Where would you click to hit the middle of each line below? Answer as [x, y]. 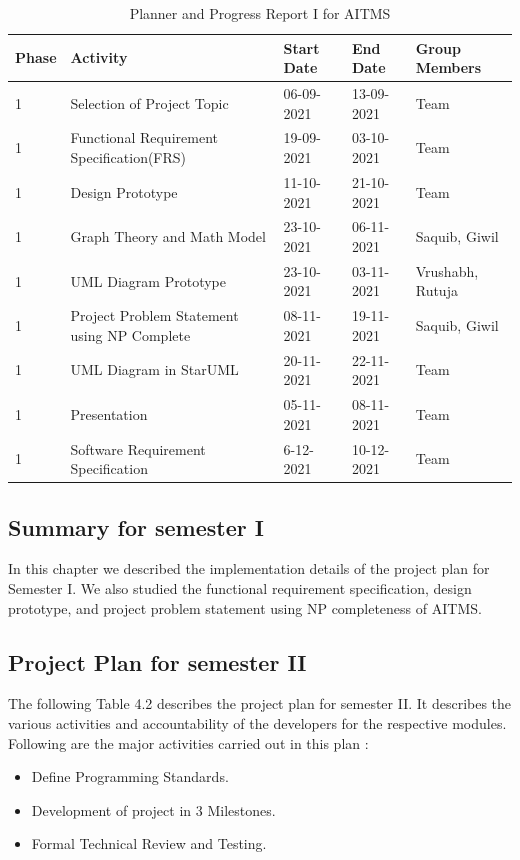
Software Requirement [138, 448]
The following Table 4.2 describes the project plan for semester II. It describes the [260, 703]
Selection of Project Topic [149, 102]
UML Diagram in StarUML [154, 369]
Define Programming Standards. [130, 776]
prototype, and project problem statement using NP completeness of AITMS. [245, 607]
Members [448, 67]
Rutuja [436, 290]
